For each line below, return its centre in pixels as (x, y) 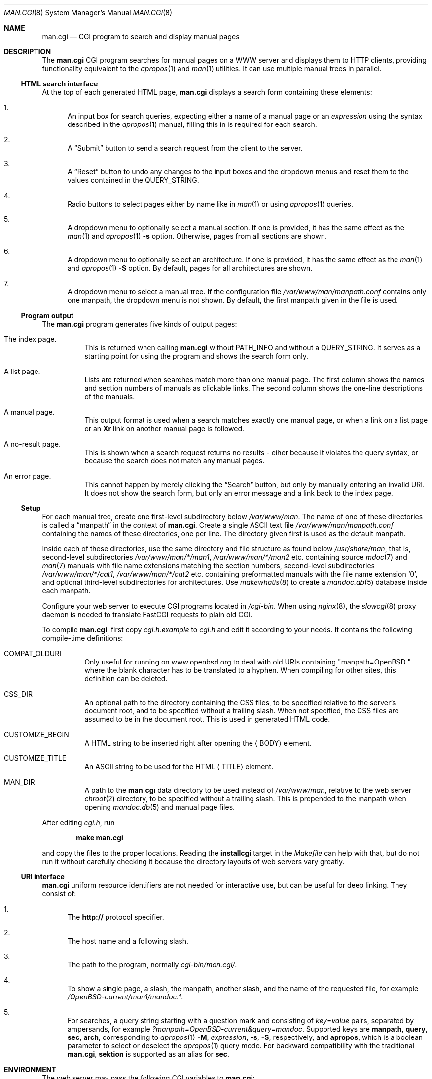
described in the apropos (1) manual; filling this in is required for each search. (192, 124)
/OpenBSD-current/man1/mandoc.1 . (126, 997)
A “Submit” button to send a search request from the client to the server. (185, 148)
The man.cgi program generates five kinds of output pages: (140, 324)
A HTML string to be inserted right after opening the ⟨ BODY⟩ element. (198, 743)
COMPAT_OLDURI (33, 653)
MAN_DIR (19, 782)
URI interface (43, 877)
